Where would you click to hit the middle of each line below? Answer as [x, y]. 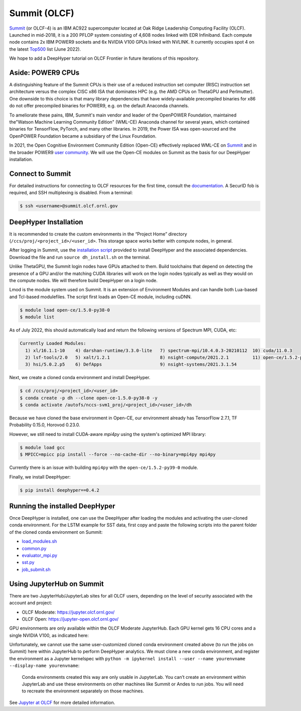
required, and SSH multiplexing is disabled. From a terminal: [71, 193]
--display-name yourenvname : [44, 666]
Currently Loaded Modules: [53, 343]
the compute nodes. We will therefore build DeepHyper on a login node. [84, 281]
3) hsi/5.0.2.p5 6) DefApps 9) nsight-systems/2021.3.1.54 [131, 365]
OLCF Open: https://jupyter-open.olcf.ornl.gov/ [70, 619]
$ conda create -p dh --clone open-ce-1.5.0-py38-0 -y [89, 398]
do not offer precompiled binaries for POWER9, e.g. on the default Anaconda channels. [99, 106]
